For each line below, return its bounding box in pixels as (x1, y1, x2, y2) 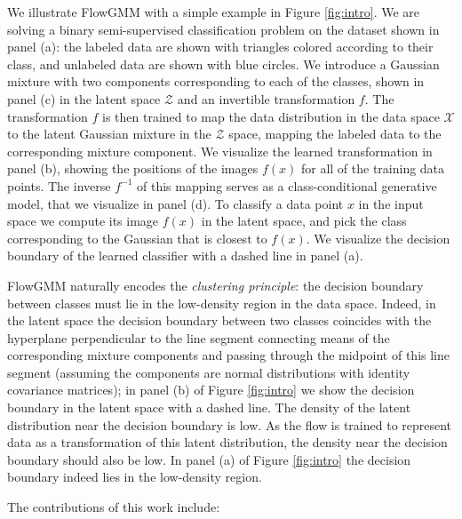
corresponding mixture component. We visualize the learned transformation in (7, 141, 433, 160)
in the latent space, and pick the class (201, 212, 407, 230)
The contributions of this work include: (7, 498, 220, 516)
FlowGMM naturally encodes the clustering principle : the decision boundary (7, 275, 424, 294)
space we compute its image (7, 212, 159, 230)
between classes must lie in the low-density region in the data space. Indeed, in (7, 293, 436, 312)
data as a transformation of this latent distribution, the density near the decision (7, 433, 448, 451)
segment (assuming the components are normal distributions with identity (7, 363, 410, 381)
